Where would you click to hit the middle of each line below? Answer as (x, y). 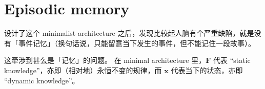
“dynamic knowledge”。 (42, 80)
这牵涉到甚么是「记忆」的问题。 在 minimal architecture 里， (105, 60)
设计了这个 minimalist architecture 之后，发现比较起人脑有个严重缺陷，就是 (129, 33)
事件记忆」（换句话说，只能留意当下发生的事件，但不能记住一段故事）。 (137, 43)
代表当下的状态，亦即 (207, 70)
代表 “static (232, 60)
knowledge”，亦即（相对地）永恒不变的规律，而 (83, 70)
